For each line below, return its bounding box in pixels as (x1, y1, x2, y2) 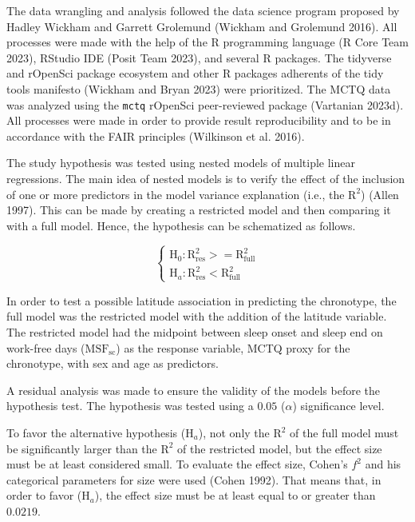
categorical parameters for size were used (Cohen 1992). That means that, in (6, 471, 381, 488)
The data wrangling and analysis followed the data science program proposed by (6, 2, 400, 18)
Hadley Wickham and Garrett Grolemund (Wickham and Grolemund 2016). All (6, 18, 397, 34)
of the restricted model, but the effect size (177, 440, 382, 456)
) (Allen (361, 185, 399, 202)
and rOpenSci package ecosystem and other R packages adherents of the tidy (6, 65, 384, 82)
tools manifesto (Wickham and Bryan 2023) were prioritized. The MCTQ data (6, 80, 391, 97)
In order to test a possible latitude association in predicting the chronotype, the (6, 292, 397, 309)
